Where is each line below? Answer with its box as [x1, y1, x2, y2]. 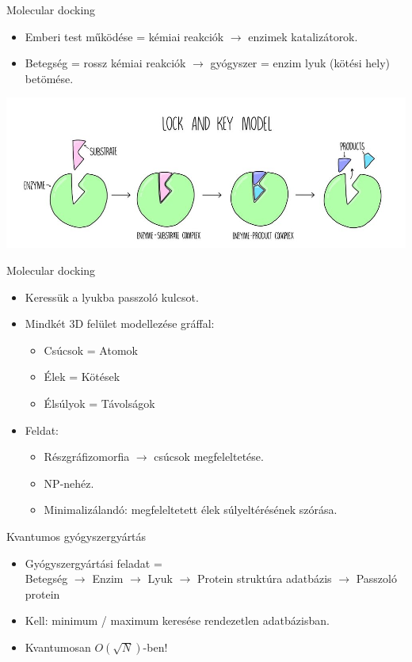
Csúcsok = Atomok [44, 341, 138, 358]
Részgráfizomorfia [44, 448, 130, 465]
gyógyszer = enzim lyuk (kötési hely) [210, 55, 391, 71]
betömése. [25, 70, 74, 86]
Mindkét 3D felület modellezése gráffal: [25, 315, 215, 332]
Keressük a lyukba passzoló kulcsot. [25, 288, 199, 305]
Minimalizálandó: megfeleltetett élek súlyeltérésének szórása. [44, 501, 338, 518]
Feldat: [25, 421, 59, 438]
